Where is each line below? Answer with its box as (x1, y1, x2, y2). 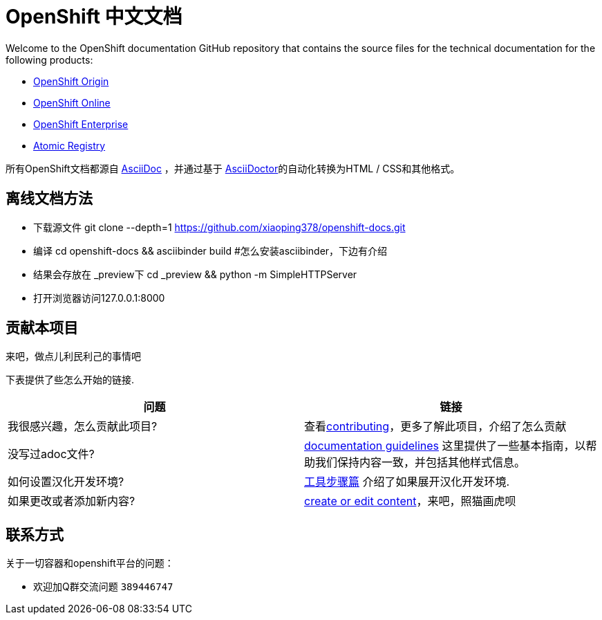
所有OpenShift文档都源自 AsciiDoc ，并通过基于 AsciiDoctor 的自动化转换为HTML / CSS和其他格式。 (6, 162, 460, 174)
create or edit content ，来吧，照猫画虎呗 (304, 494, 516, 509)
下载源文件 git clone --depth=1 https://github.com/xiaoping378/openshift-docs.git (33, 221, 406, 233)
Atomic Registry (33, 139, 106, 152)
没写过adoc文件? (8, 447, 95, 462)
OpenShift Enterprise (33, 118, 129, 130)
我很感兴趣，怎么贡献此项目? (8, 419, 158, 434)
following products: (6, 53, 93, 66)
